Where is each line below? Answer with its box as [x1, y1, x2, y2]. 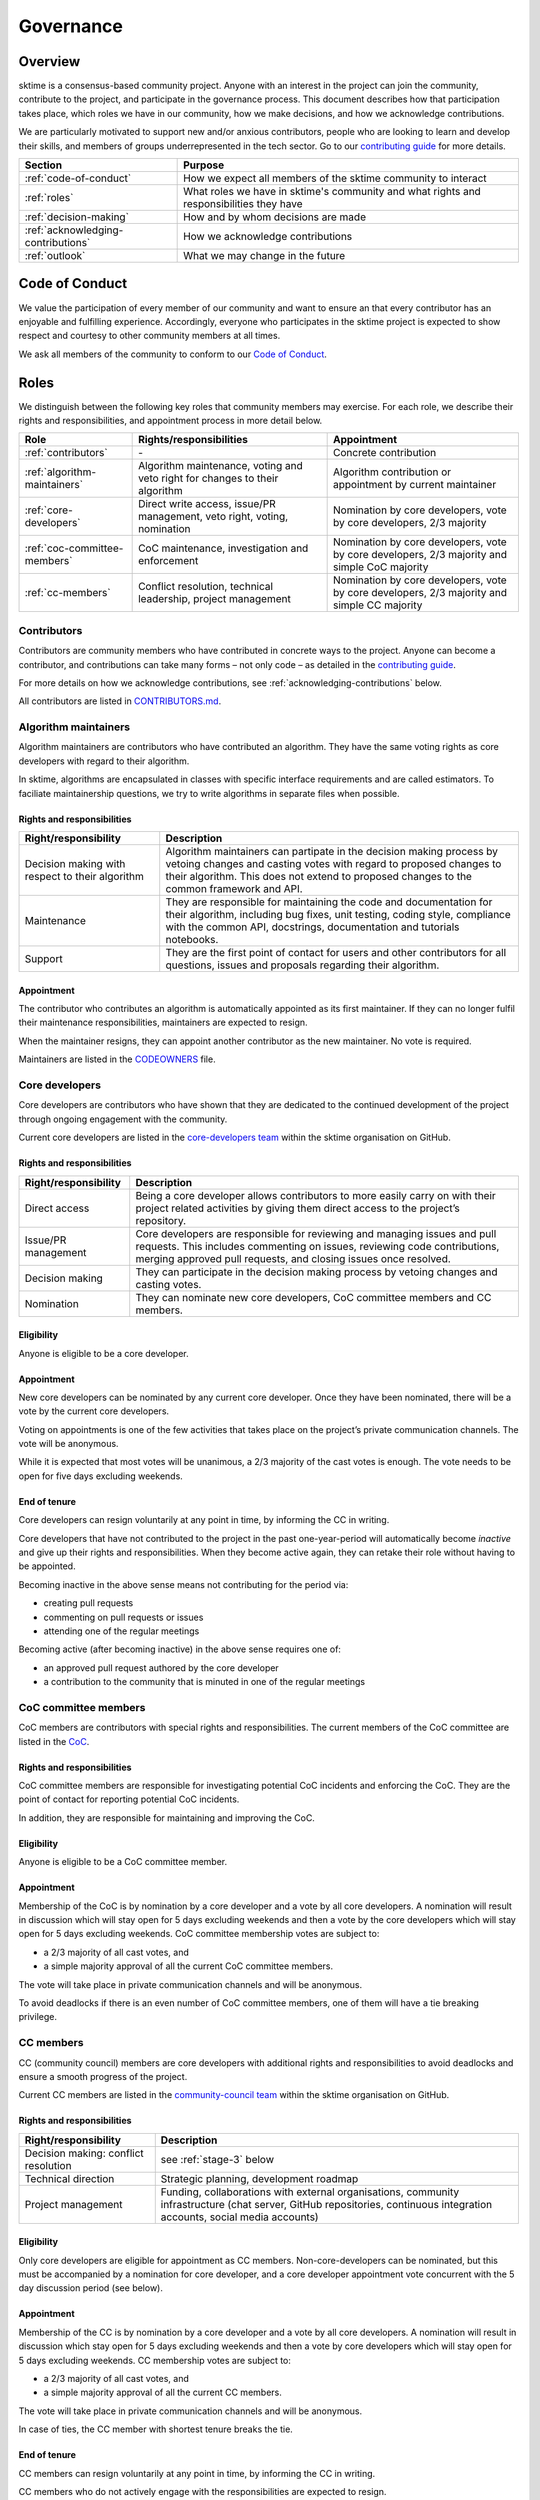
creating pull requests [43, 1597, 134, 1609]
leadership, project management [138, 592, 292, 606]
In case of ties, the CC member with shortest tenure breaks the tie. [18, 2423, 294, 2435]
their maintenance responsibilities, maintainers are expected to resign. [18, 1016, 309, 1029]
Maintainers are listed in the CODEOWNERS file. [18, 1053, 216, 1065]
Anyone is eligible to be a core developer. [18, 1347, 189, 1359]
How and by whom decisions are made [183, 210, 367, 224]
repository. [135, 1213, 187, 1227]
